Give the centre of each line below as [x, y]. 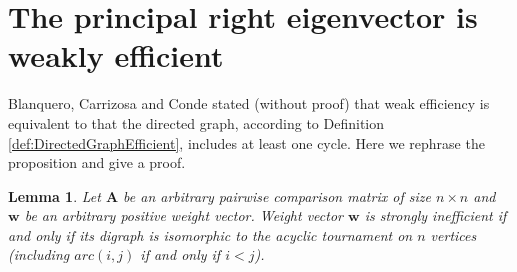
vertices [453, 234]
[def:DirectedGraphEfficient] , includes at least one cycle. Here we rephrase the [246, 142]
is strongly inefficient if [435, 215]
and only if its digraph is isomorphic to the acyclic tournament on [210, 234]
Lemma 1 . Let [54, 195]
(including [39, 254]
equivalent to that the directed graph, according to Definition [196, 122]
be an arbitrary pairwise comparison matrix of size [277, 195]
